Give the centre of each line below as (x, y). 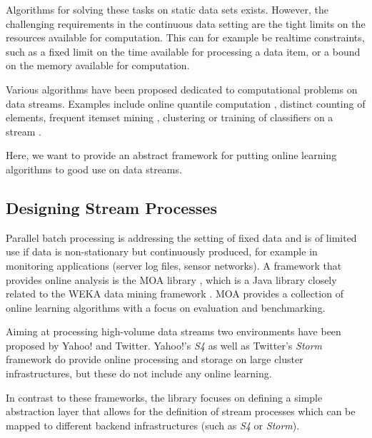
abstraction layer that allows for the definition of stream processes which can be (181, 411)
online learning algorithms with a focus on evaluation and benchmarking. (166, 307)
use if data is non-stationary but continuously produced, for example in (162, 251)
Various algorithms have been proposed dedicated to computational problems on (182, 89)
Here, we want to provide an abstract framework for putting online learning (171, 155)
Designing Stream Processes (111, 207)
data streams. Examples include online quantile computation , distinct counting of (186, 103)
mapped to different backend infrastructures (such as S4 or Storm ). (153, 425)
